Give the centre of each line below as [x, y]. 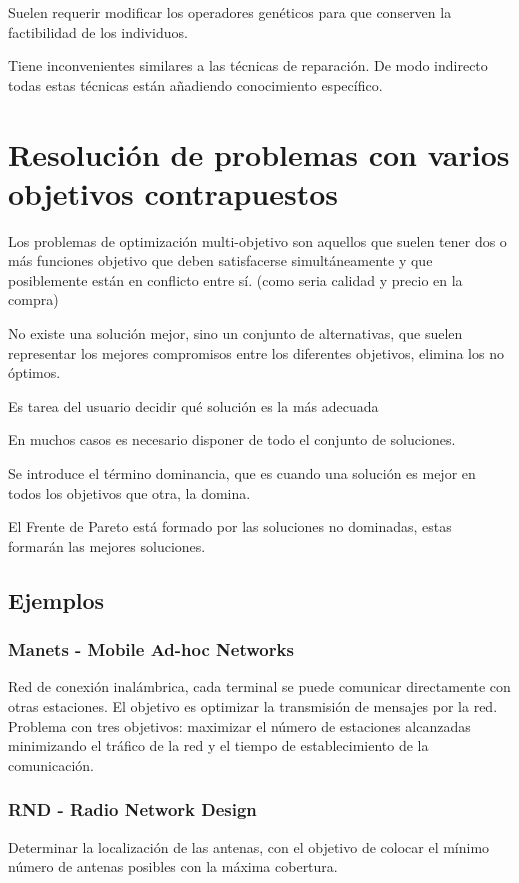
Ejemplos [56, 599]
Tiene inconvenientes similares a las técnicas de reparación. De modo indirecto [248, 65]
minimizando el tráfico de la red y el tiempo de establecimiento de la [218, 745]
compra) [33, 299]
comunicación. [51, 764]
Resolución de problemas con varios [259, 153]
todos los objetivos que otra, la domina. [129, 492]
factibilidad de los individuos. [98, 31]
